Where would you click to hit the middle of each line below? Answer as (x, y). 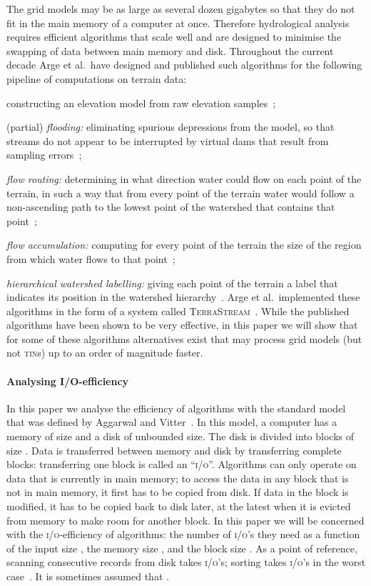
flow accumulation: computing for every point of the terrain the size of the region (184, 245)
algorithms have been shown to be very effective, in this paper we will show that (182, 325)
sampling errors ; (44, 155)
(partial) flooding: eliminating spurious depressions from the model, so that (171, 127)
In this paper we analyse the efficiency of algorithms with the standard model (176, 408)
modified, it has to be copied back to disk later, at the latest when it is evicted (179, 506)
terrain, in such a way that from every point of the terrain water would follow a (181, 193)
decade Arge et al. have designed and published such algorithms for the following (184, 65)
